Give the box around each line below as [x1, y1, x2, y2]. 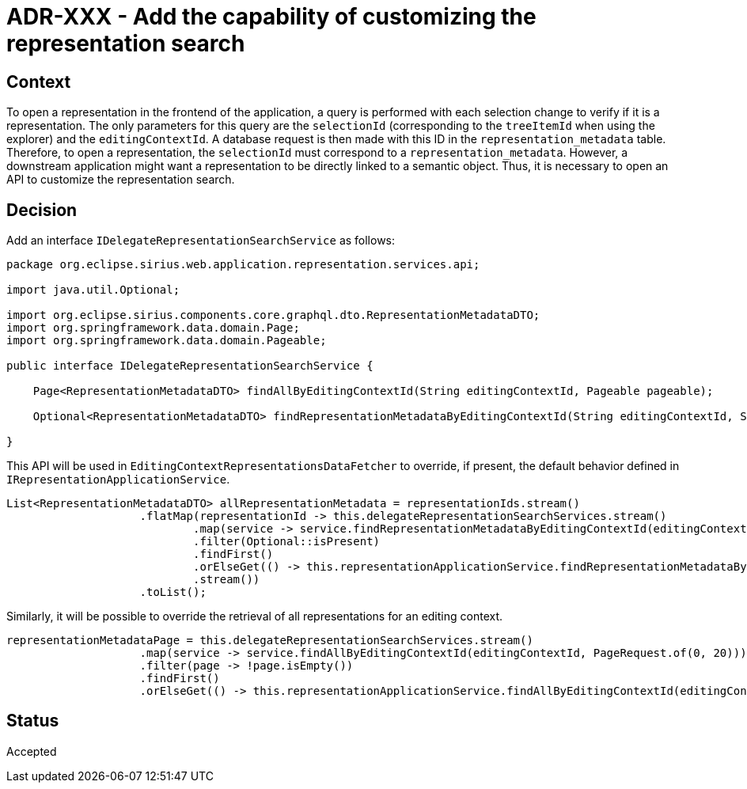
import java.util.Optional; [6, 283, 180, 297]
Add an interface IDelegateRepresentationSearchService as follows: [6, 233, 396, 248]
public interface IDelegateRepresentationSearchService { [6, 359, 373, 373]
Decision [6, 199, 78, 220]
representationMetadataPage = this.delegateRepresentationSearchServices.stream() [6, 634, 533, 647]
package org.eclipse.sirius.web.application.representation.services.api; [6, 258, 480, 271]
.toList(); [139, 586, 207, 599]
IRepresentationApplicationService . [6, 472, 230, 487]
